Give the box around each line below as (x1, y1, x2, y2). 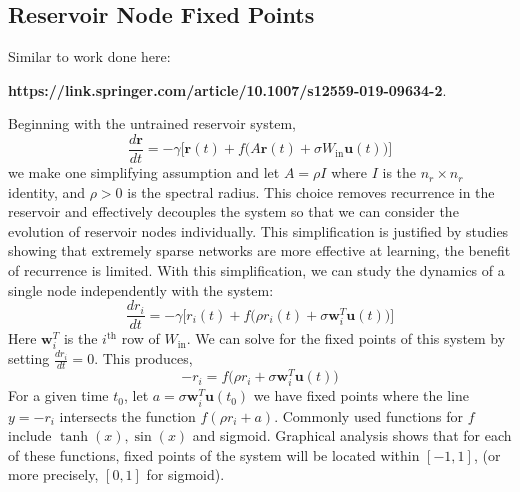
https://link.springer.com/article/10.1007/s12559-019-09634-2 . (8, 79, 447, 100)
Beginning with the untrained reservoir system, (8, 113, 296, 134)
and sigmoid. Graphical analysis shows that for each (192, 425, 512, 446)
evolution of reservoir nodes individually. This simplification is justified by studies (8, 220, 509, 241)
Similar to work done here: (8, 46, 171, 67)
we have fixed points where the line (253, 385, 469, 406)
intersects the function (59, 405, 196, 426)
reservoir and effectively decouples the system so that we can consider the (8, 201, 459, 222)
